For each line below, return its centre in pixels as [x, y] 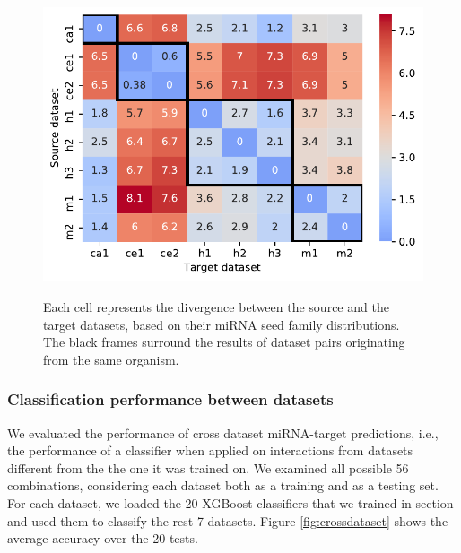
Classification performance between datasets [170, 399]
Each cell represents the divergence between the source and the [216, 306]
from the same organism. [111, 359]
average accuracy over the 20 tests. [103, 538]
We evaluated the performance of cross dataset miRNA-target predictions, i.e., [223, 432]
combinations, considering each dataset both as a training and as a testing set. [223, 485]
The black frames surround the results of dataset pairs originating [224, 342]
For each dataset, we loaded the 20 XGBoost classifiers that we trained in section [230, 502]
